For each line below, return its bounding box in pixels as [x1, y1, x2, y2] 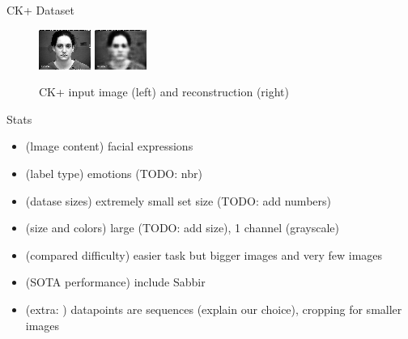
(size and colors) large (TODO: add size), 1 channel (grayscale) [25, 219, 339, 236]
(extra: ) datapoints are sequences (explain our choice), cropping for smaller [25, 300, 402, 317]
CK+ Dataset [6, 2, 74, 18]
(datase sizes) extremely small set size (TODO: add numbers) [25, 192, 331, 209]
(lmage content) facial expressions [25, 138, 193, 155]
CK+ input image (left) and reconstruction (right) [39, 83, 290, 100]
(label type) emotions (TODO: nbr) [25, 164, 202, 181]
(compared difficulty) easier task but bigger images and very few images [25, 246, 383, 263]
